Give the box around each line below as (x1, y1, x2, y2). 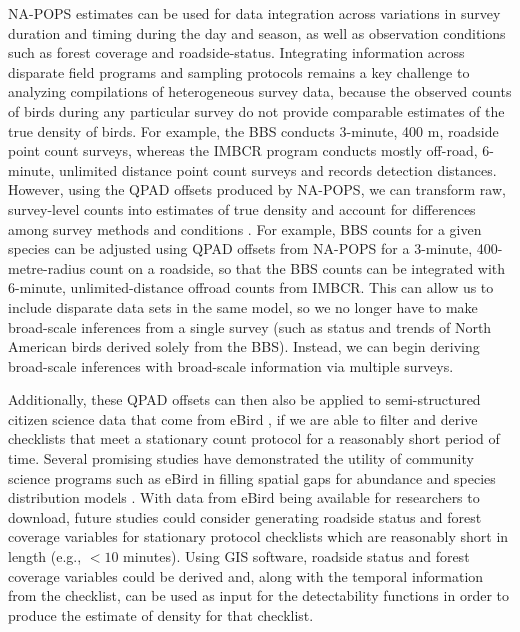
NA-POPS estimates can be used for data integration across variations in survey (8, 3, 501, 23)
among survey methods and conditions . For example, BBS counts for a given (8, 218, 482, 239)
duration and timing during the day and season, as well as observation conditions (8, 22, 506, 43)
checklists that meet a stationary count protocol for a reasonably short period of (8, 428, 500, 449)
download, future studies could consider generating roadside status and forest (8, 506, 482, 527)
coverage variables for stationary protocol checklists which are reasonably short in (8, 526, 509, 547)
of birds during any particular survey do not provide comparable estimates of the (8, 100, 505, 121)
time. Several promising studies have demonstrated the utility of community (8, 448, 474, 469)
